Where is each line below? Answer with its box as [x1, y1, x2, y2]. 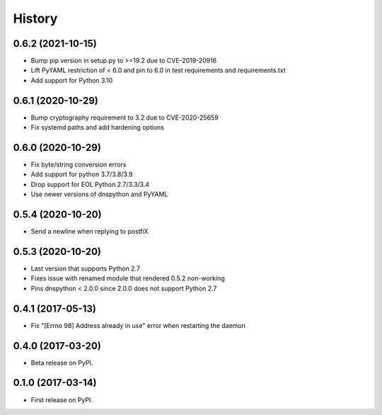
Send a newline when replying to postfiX [30, 227, 149, 236]
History [13, 11, 58, 26]
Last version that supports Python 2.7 [30, 264, 141, 273]
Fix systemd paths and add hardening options [30, 123, 164, 132]
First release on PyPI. [30, 395, 93, 404]
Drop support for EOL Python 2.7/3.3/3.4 [30, 180, 150, 188]
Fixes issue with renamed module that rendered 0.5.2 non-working [30, 274, 226, 283]
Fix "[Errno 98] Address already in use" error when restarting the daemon [30, 321, 245, 329]
